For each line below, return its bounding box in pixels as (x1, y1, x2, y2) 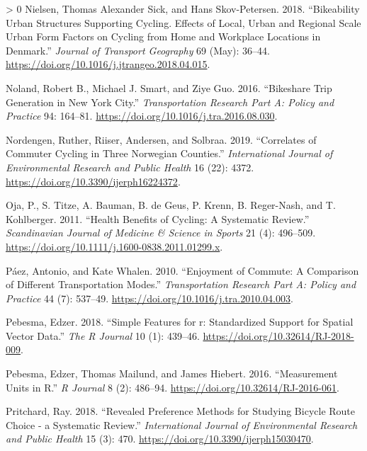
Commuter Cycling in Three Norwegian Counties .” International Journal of (6, 146, 333, 161)
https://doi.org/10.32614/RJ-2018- (203, 328, 354, 343)
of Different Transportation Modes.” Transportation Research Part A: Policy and (6, 277, 356, 292)
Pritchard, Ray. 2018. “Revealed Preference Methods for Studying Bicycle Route (6, 404, 356, 418)
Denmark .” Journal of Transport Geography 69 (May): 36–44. (6, 42, 270, 57)
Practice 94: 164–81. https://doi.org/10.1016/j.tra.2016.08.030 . (6, 108, 278, 123)
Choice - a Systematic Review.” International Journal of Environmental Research (6, 417, 358, 432)
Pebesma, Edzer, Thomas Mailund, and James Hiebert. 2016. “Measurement (6, 366, 338, 381)
